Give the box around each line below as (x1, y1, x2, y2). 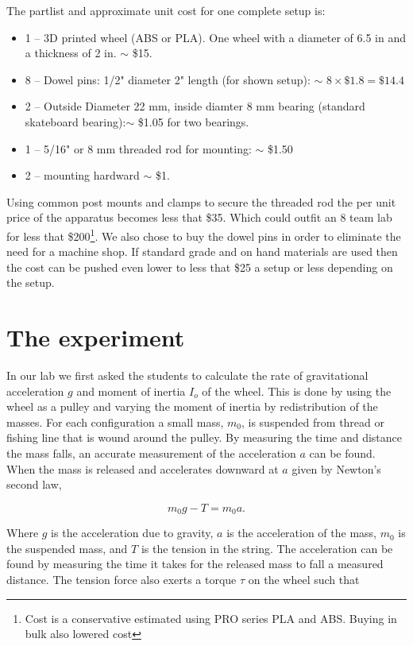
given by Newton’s (291, 460, 381, 477)
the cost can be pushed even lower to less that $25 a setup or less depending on (6, 258, 393, 275)
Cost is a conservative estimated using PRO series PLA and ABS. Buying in (25, 609, 397, 626)
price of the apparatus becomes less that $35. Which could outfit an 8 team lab (6, 209, 392, 226)
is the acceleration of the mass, (226, 524, 377, 541)
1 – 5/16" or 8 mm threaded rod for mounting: (25, 140, 252, 157)
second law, (6, 476, 62, 493)
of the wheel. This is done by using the (202, 382, 392, 399)
